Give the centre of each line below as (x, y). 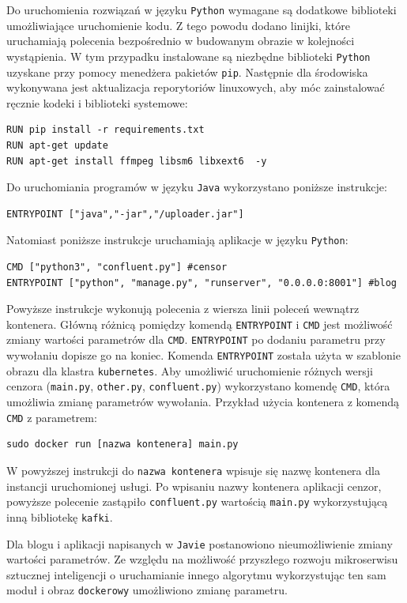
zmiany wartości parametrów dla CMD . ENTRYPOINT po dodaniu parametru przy (196, 339)
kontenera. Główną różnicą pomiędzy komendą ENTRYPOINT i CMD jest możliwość (200, 324)
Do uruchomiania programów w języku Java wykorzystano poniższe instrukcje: (197, 187)
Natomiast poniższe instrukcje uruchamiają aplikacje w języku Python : (177, 240)
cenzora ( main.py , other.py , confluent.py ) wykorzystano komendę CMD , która (198, 386)
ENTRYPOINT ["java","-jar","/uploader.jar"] (125, 214)
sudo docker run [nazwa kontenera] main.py (122, 445)
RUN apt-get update (57, 145)
